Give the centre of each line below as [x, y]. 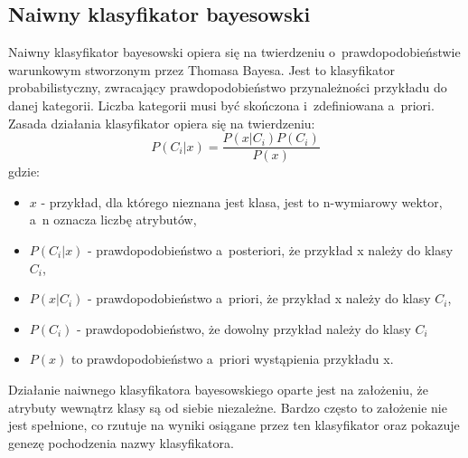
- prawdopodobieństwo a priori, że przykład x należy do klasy [259, 298]
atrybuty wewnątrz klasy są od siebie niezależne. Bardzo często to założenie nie [228, 407]
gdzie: [24, 172]
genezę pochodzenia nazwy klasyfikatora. [121, 442]
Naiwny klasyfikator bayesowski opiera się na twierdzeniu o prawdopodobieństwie [234, 52]
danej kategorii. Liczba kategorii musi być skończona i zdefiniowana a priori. [221, 105]
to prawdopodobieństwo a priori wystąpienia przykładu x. [232, 359]
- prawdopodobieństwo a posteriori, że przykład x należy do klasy [271, 250]
